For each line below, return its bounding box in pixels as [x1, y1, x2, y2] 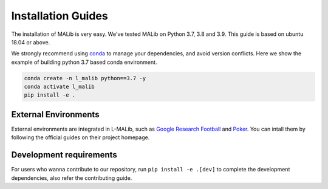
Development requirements [11, 149, 118, 160]
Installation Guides [11, 9, 109, 22]
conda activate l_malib [24, 83, 95, 91]
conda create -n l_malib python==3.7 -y [24, 75, 146, 81]
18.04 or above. [11, 38, 50, 46]
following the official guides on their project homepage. [11, 134, 150, 141]
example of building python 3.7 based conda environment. [11, 58, 157, 66]
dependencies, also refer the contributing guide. [11, 174, 132, 182]
